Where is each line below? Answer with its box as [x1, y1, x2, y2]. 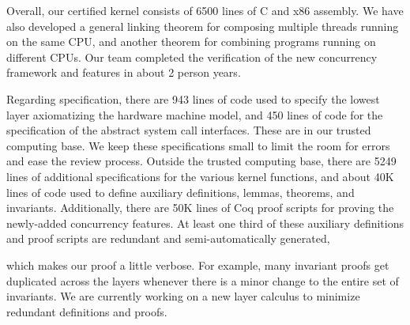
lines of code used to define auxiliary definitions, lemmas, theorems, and [6, 183, 355, 200]
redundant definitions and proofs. [6, 303, 167, 319]
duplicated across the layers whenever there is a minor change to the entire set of [6, 272, 399, 289]
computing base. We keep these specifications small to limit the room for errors [6, 137, 390, 153]
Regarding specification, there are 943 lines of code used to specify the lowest [6, 90, 380, 107]
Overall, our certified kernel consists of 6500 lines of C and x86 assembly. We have [6, 2, 404, 18]
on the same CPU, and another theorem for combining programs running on [6, 33, 376, 50]
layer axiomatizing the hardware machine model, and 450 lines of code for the [6, 106, 383, 123]
